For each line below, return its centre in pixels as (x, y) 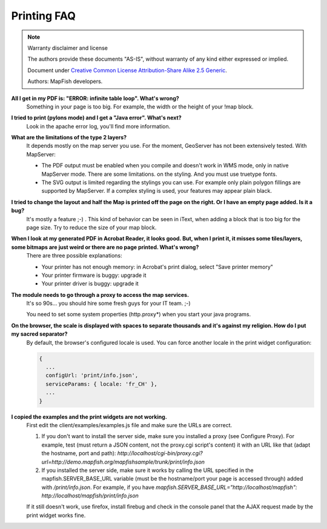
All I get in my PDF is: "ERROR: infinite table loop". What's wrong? (95, 98)
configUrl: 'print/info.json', (92, 375)
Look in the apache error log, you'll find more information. (98, 126)
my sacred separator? (39, 334)
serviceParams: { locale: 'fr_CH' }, (101, 384)
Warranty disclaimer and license (68, 48)
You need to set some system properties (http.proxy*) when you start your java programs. (139, 314)
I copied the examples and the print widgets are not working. (89, 417)
